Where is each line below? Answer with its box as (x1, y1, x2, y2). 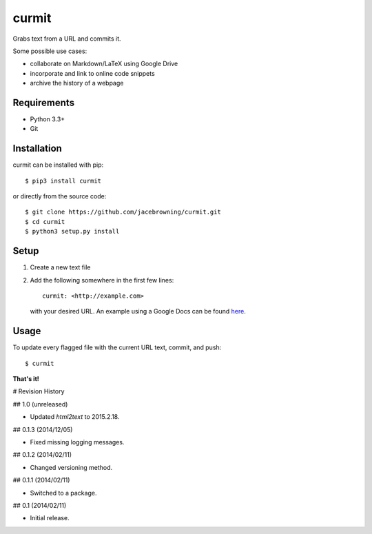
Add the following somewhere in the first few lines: (30, 276, 174, 284)
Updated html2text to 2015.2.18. (30, 413, 120, 421)
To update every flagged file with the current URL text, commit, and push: (12, 343, 222, 351)
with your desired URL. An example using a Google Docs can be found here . (30, 307, 246, 316)
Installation (12, 143, 62, 154)
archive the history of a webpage (30, 79, 124, 88)
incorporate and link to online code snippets (30, 69, 155, 77)
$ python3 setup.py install (25, 227, 120, 236)
